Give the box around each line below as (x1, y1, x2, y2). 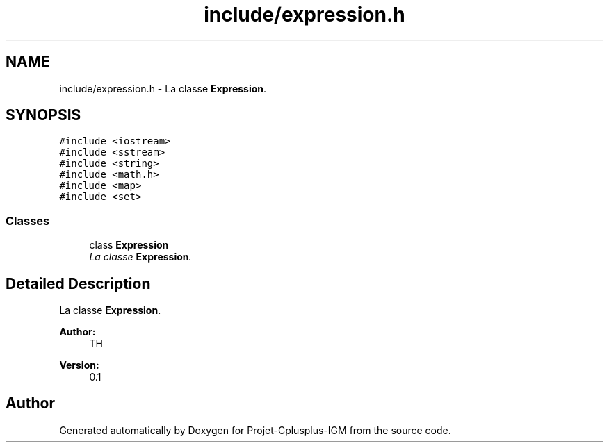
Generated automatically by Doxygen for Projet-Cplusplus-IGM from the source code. (59, 424, 451, 436)
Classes (6, 213, 50, 228)
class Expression (89, 239, 169, 251)
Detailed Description (6, 274, 151, 292)
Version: (59, 359, 99, 372)
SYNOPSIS (6, 106, 81, 124)
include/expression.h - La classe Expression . (59, 82, 267, 94)
